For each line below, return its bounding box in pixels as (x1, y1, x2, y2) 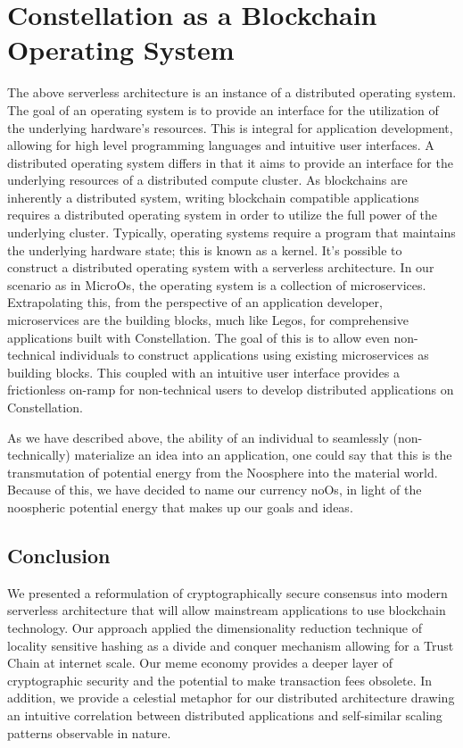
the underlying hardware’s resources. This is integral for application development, (7, 118, 453, 137)
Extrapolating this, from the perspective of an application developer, (7, 293, 383, 312)
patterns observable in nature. (7, 723, 171, 742)
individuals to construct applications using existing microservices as (59, 345, 429, 364)
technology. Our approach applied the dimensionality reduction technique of (7, 618, 422, 636)
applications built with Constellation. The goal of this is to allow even (7, 328, 390, 346)
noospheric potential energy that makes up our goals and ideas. (7, 497, 353, 516)
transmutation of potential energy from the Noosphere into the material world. (7, 462, 438, 481)
